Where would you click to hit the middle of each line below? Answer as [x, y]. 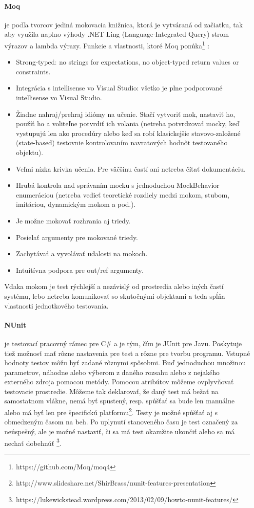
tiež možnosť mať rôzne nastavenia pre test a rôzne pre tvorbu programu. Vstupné [127, 353]
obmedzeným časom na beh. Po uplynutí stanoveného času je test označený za [121, 422]
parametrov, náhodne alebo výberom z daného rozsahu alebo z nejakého [112, 372]
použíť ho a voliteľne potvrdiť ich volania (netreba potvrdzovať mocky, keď [127, 123]
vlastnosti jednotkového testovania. [57, 305]
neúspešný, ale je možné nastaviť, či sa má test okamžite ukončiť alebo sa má [120, 431]
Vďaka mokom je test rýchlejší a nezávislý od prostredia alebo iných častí [114, 286]
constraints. [33, 71]
